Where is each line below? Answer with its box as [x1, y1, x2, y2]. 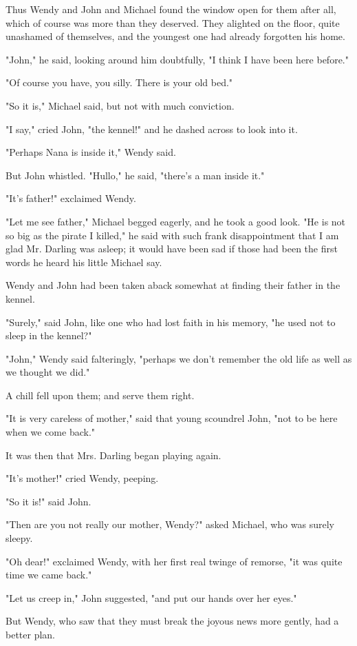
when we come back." [6, 425, 96, 439]
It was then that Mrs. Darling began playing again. [6, 447, 221, 462]
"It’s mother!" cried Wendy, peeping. [6, 471, 159, 485]
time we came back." [6, 567, 92, 582]
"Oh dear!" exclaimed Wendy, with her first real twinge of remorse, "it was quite [6, 554, 343, 568]
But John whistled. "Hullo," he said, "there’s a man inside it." [6, 168, 265, 182]
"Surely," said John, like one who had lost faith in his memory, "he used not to [6, 314, 336, 329]
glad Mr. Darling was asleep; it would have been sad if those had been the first [6, 241, 338, 256]
